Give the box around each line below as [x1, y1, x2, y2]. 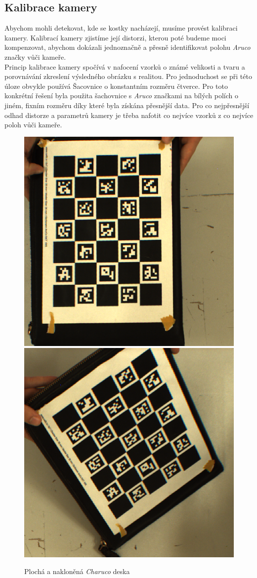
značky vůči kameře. [4, 51, 66, 62]
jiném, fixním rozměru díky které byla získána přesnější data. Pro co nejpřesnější [4, 100, 250, 110]
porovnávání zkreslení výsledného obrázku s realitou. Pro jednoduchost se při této [4, 71, 252, 81]
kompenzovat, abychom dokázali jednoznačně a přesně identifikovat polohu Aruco [4, 42, 251, 52]
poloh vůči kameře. [4, 119, 62, 130]
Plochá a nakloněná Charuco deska [24, 566, 130, 576]
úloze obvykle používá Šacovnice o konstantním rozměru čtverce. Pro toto [4, 80, 228, 91]
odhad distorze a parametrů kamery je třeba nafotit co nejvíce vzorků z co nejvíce [4, 110, 254, 120]
